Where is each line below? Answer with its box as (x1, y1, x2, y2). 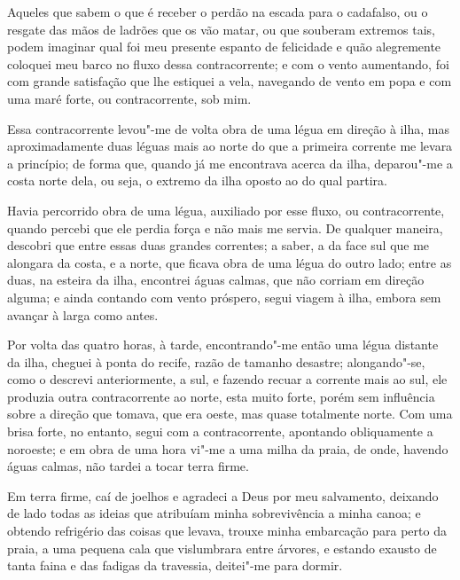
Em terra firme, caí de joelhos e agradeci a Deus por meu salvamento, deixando (7, 486, 439, 505)
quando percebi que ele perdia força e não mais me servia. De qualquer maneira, (7, 218, 443, 237)
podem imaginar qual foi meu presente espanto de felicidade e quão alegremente (7, 37, 441, 56)
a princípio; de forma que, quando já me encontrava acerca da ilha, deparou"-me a (7, 153, 453, 172)
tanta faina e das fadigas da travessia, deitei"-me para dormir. (7, 556, 343, 575)
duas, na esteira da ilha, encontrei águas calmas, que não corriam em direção (7, 270, 425, 289)
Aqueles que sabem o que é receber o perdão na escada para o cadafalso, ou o (7, 3, 428, 20)
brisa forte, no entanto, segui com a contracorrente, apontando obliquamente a (7, 422, 433, 441)
